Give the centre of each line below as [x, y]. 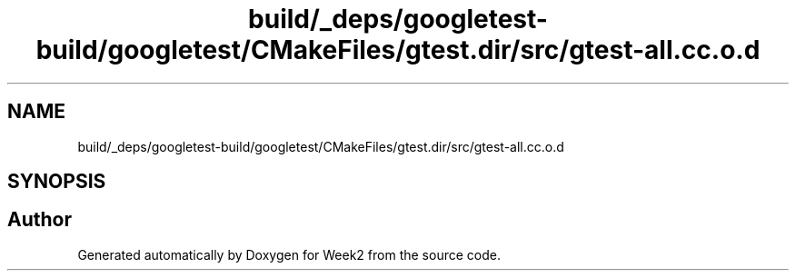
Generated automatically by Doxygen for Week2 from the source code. [289, 254]
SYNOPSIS [57, 182]
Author [40, 220]
